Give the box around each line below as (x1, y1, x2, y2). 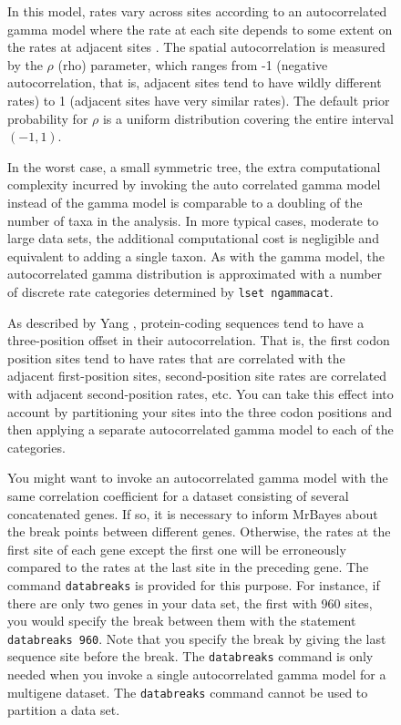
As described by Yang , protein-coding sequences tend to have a (7, 312, 365, 332)
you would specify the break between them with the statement (7, 611, 356, 630)
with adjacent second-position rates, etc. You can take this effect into (7, 383, 394, 403)
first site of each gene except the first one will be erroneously (7, 539, 346, 558)
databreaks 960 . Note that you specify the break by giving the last (7, 628, 386, 648)
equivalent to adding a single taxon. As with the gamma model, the (7, 246, 385, 265)
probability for (7, 108, 88, 128)
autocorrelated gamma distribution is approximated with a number (7, 264, 383, 283)
